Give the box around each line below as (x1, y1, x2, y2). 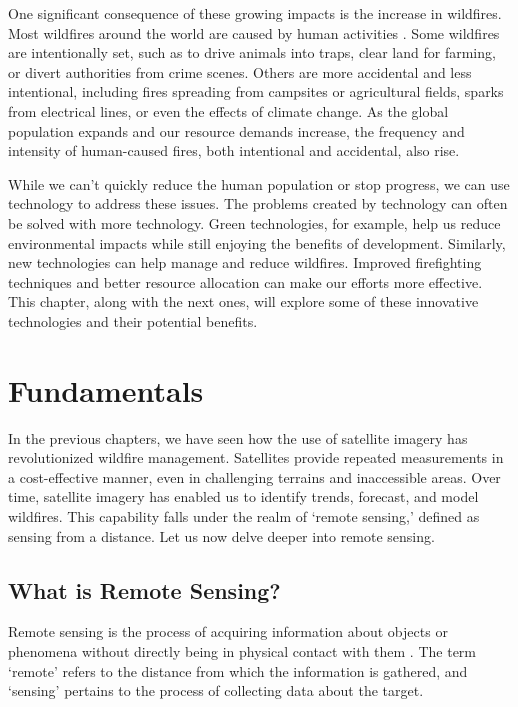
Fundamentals (8, 369, 204, 410)
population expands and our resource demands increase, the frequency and (8, 120, 465, 141)
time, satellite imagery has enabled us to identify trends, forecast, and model (8, 486, 479, 507)
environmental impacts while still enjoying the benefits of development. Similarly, (8, 232, 506, 253)
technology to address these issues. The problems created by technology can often (8, 193, 508, 214)
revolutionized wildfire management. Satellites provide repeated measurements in (8, 447, 504, 468)
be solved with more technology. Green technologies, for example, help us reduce (8, 212, 501, 233)
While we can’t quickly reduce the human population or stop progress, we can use (8, 173, 510, 194)
